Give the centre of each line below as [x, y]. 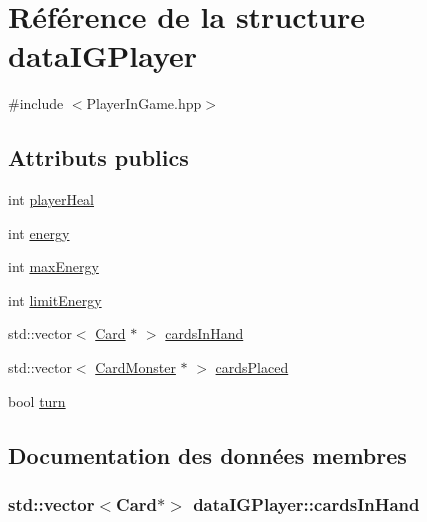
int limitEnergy [55, 299]
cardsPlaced [252, 367]
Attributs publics [98, 157]
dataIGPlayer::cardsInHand [306, 503]
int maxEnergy [53, 266]
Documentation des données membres [207, 454]
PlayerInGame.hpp [144, 103]
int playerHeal [51, 199]
